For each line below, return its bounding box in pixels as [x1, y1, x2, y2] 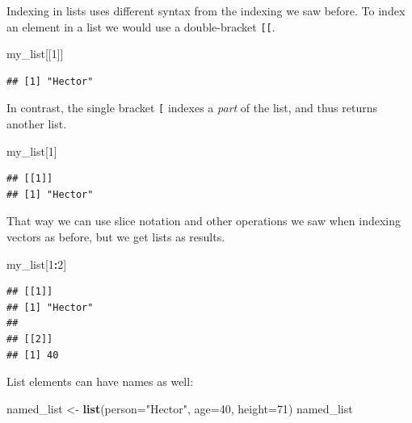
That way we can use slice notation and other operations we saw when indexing [6, 212, 401, 229]
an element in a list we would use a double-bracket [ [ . [6, 18, 275, 35]
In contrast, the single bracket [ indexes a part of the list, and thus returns [6, 99, 377, 116]
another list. [6, 115, 67, 132]
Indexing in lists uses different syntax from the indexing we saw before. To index [6, 2, 406, 19]
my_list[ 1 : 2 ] [6, 255, 67, 272]
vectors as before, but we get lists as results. [6, 228, 225, 245]
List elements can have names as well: [6, 373, 194, 390]
